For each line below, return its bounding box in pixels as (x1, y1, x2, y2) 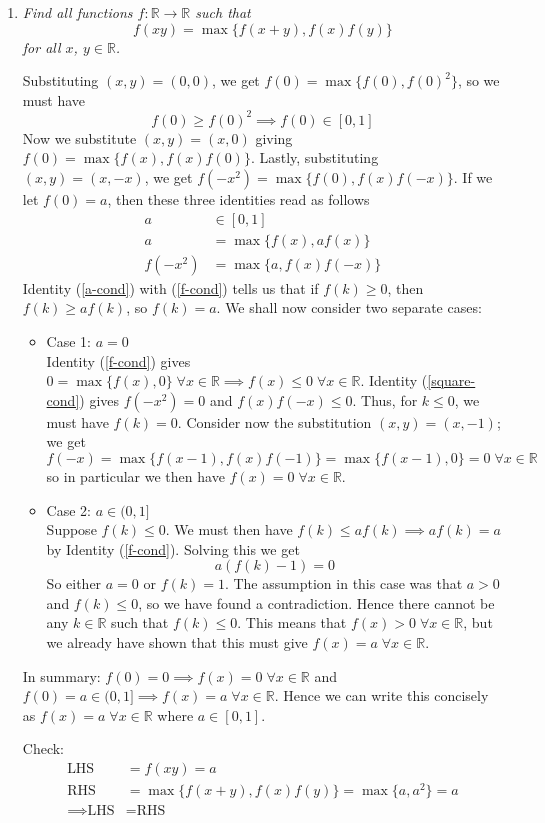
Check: (22, 738, 65, 759)
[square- (427, 370, 476, 391)
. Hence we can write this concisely (274, 685, 489, 706)
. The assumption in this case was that (224, 573, 463, 594)
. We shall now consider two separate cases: (216, 297, 482, 318)
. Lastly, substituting (250, 147, 379, 168)
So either (46, 573, 102, 594)
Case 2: (46, 499, 91, 520)
